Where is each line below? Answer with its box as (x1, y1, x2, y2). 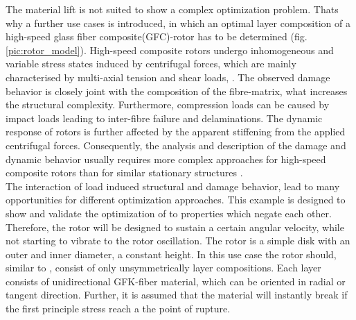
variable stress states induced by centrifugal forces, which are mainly (6, 56, 296, 71)
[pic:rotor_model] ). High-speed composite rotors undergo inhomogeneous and (6, 42, 334, 57)
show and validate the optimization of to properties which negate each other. (6, 205, 332, 220)
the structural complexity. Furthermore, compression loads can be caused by (6, 97, 330, 112)
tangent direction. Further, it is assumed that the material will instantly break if (6, 287, 348, 302)
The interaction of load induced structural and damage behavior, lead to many (6, 178, 340, 193)
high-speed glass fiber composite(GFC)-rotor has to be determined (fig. (6, 29, 308, 44)
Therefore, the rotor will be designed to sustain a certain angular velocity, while (6, 219, 344, 234)
